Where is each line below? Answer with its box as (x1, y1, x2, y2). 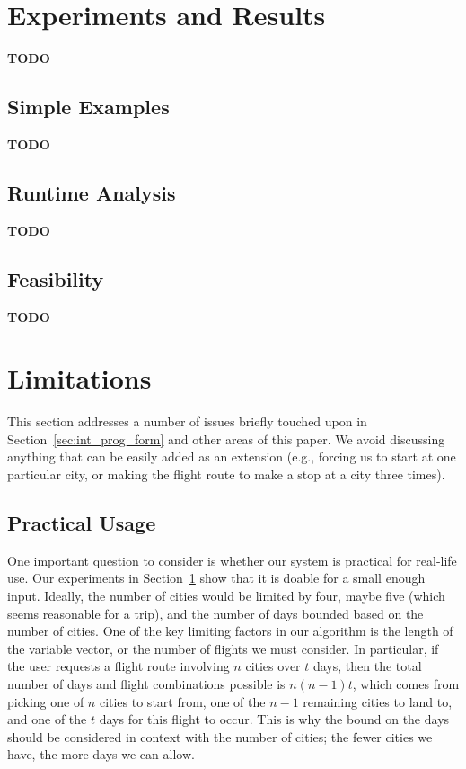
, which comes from (352, 674, 460, 693)
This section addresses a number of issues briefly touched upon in (7, 412, 367, 431)
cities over (245, 657, 301, 675)
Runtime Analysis (7, 178, 176, 206)
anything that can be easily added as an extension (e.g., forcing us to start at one (7, 447, 456, 466)
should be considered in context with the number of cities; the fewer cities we (7, 727, 433, 746)
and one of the (7, 710, 87, 729)
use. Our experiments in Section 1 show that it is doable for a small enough (7, 568, 426, 587)
